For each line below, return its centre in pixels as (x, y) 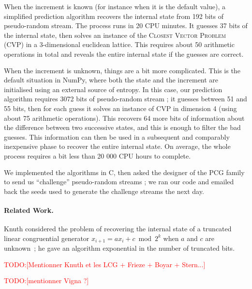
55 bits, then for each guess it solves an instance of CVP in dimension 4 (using (120, 108)
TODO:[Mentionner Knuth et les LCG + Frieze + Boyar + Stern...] (105, 264)
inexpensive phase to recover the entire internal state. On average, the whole (117, 146)
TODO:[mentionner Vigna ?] (46, 281)
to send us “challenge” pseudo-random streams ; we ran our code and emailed (119, 182)
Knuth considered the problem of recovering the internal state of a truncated (118, 229)
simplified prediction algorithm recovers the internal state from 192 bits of (114, 16)
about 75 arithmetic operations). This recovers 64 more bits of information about (124, 118)
